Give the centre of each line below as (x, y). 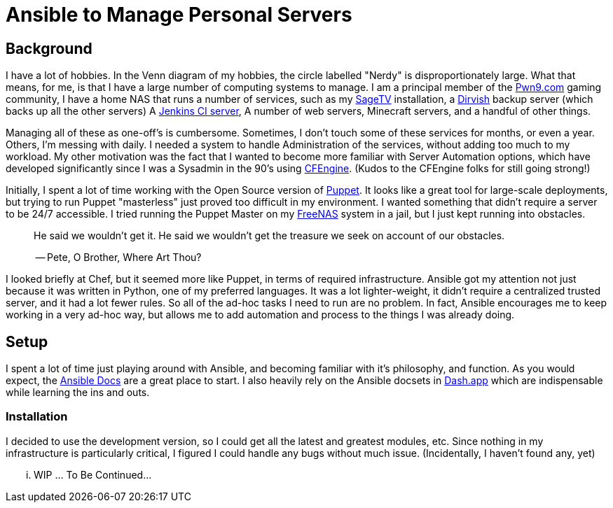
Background (49, 48)
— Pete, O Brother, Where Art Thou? (118, 257)
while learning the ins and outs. (78, 393)
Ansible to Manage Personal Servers (179, 15)
